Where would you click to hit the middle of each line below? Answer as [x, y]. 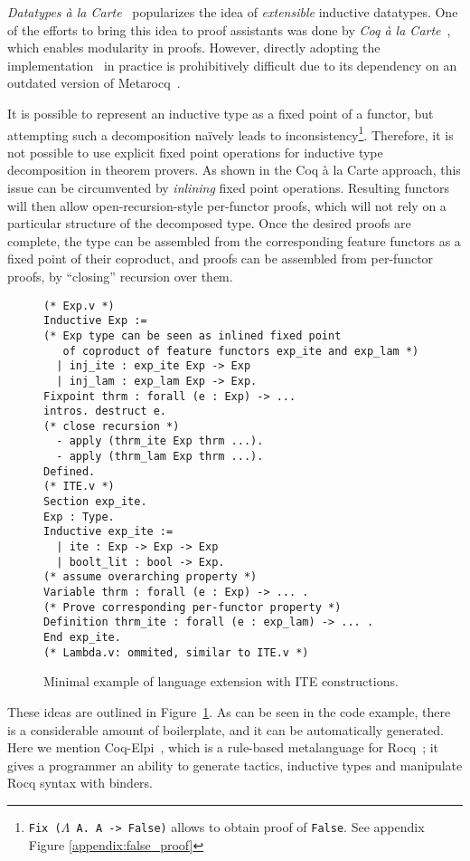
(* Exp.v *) [79, 306]
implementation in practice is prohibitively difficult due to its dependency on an [232, 65]
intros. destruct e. [105, 411]
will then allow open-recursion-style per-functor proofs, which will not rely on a [227, 205]
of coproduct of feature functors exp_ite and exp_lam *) [241, 351]
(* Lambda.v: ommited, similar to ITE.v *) [176, 652]
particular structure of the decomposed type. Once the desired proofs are [209, 223]
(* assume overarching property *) [150, 577]
